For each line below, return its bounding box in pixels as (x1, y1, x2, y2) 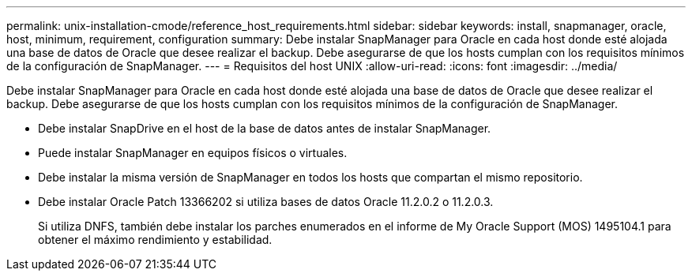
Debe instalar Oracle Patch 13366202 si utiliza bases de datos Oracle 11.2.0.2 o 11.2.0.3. (38, 195, 494, 208)
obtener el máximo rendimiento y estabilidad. (38, 233, 273, 246)
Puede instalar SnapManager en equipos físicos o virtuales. (38, 146, 348, 159)
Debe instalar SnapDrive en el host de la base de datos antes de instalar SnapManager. (38, 122, 491, 135)
